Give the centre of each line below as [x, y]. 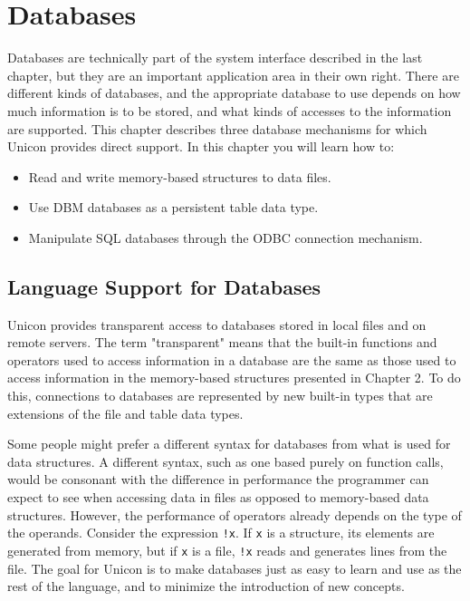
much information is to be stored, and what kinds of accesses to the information [230, 110]
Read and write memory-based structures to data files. [180, 176]
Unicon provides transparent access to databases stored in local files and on [217, 324]
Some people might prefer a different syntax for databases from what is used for [229, 444]
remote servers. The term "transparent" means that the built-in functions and [222, 342]
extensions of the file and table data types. [125, 413]
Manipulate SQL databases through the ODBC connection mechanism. [225, 237]
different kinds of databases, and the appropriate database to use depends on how [234, 93]
